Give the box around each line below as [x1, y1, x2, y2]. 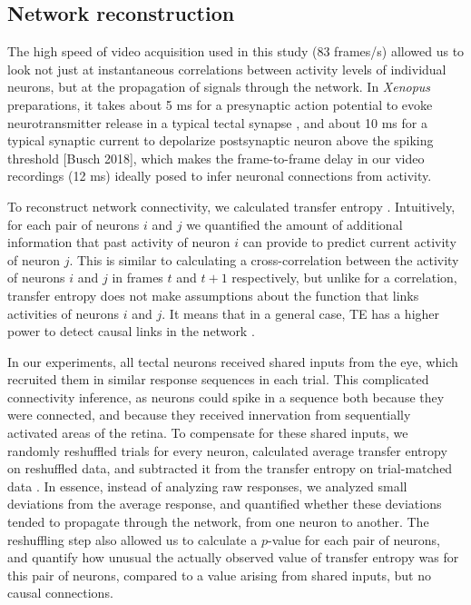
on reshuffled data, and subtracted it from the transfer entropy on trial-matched [7, 459, 453, 478]
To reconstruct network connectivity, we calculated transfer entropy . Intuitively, [7, 196, 456, 215]
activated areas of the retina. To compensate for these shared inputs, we [7, 423, 408, 442]
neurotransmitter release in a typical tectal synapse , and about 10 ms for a [7, 113, 427, 132]
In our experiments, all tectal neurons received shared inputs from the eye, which [7, 352, 458, 371]
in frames [112, 268, 163, 287]
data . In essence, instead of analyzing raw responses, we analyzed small [7, 476, 407, 495]
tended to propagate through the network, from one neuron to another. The [7, 512, 429, 531]
